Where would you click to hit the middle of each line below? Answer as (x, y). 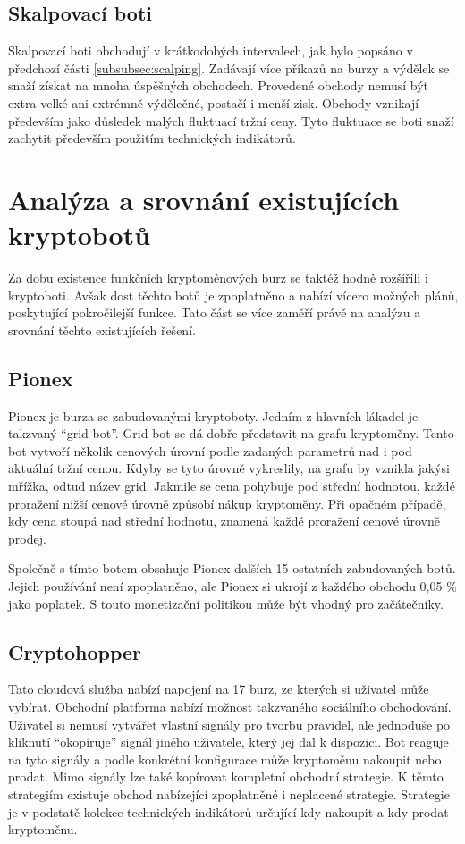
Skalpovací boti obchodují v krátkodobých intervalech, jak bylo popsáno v (211, 51)
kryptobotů (80, 235)
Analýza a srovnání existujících (204, 199)
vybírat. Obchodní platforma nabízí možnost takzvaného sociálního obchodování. (230, 706)
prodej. (27, 538)
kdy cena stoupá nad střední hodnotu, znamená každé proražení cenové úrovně (224, 521)
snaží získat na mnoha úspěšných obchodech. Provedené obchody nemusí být (219, 85)
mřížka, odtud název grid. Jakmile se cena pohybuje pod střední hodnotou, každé (232, 486)
